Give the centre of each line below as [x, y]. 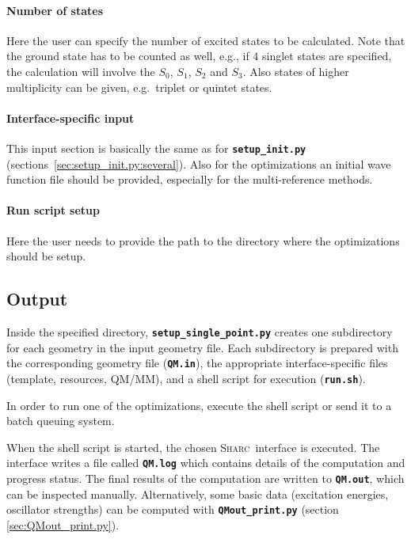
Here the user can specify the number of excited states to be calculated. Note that [206, 40]
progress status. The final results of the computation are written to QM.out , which [205, 478]
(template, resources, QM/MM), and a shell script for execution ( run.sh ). [186, 378]
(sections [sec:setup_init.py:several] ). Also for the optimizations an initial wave [199, 163]
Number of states [55, 10]
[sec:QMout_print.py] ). [63, 524]
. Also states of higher [296, 71]
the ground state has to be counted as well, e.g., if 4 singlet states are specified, [199, 56]
